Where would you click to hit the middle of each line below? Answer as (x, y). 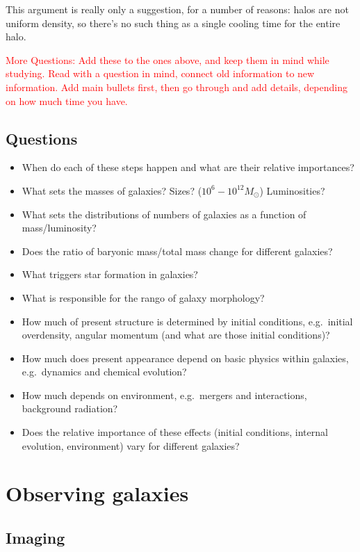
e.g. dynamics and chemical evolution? (104, 372)
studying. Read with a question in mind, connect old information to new (160, 73)
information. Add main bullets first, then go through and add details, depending (177, 87)
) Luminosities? (292, 190)
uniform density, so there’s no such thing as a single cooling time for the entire (173, 23)
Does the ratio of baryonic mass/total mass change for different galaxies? (177, 251)
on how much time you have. (67, 100)
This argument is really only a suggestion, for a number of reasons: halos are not (177, 9)
